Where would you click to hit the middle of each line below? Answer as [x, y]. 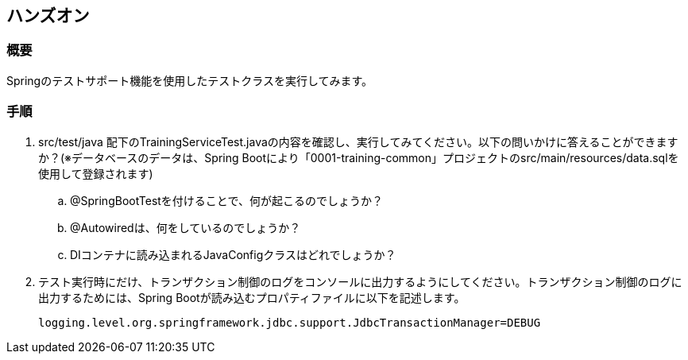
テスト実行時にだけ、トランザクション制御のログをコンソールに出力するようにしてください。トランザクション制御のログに [360, 281]
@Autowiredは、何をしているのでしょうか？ [186, 227]
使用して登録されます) [96, 173]
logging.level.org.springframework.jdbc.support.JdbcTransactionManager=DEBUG [290, 322]
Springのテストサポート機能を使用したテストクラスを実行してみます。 [190, 80]
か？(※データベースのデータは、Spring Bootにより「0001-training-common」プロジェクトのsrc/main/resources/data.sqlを [359, 157]
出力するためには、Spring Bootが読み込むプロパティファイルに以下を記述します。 [252, 297]
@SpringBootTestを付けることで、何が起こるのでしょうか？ [226, 200]
